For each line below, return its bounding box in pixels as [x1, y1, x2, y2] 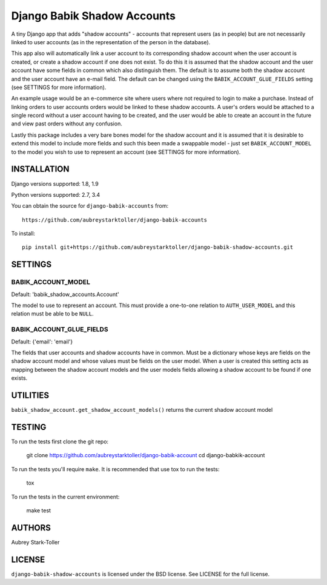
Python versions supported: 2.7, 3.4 [11, 191, 101, 198]
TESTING [11, 421, 47, 432]
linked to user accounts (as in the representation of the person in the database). [11, 38, 211, 45]
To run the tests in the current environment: [11, 493, 120, 500]
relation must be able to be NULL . [11, 310, 94, 317]
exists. [11, 374, 28, 382]
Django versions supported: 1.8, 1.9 [11, 180, 99, 187]
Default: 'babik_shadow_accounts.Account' [11, 291, 119, 298]
